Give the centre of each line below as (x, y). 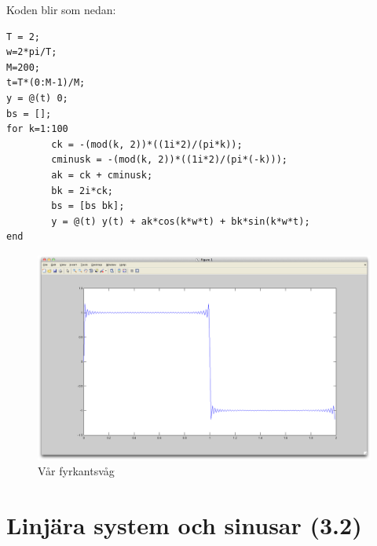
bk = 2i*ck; (82, 191)
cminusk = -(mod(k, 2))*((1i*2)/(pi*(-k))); (169, 160)
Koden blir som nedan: (61, 9)
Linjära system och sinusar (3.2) (184, 525)
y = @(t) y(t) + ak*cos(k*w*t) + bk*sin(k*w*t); (181, 221)
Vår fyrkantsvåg (76, 471)
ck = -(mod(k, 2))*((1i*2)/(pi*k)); (147, 144)
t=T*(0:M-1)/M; (46, 83)
